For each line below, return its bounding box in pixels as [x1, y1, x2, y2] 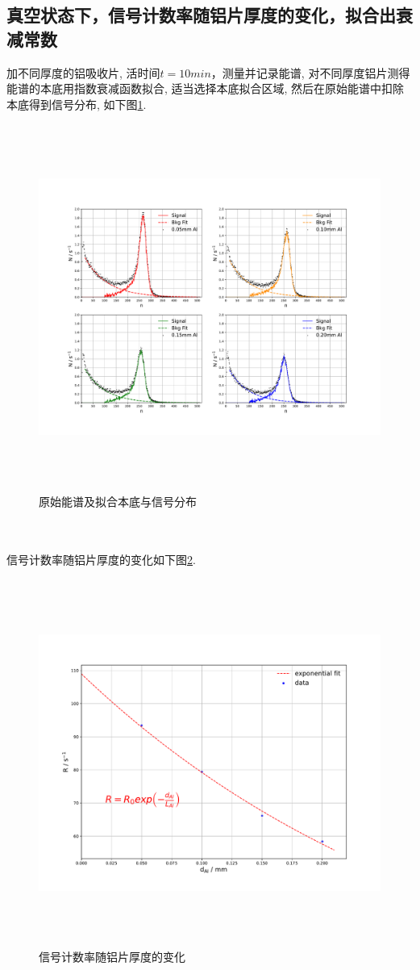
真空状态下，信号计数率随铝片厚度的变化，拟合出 [6, 2, 396, 27]
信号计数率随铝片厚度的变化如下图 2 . [6, 551, 196, 568]
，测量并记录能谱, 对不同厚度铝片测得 [210, 64, 410, 81]
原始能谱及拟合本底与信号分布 [39, 492, 197, 509]
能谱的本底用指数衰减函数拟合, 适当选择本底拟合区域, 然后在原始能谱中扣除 [6, 80, 405, 97]
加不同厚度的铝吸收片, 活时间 [6, 64, 160, 81]
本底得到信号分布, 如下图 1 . [6, 95, 147, 112]
